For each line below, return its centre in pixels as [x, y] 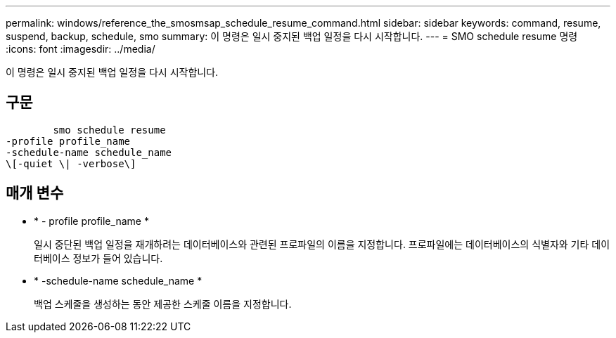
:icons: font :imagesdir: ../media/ [81, 49]
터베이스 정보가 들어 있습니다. [98, 258]
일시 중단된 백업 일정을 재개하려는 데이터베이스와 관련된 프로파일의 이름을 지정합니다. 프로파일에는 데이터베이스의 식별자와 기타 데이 [322, 244]
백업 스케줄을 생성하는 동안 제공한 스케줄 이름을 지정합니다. [163, 304]
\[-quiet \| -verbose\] [71, 163]
